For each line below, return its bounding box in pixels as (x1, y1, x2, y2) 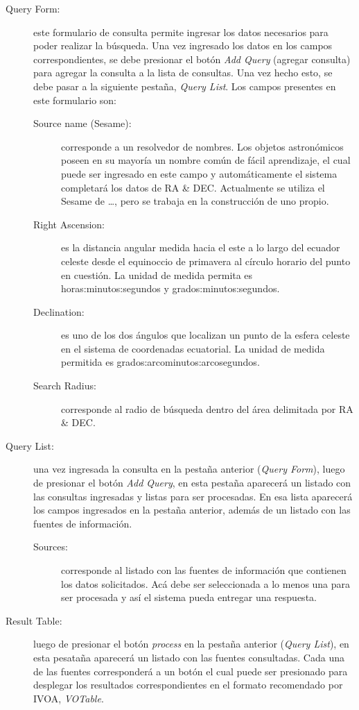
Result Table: (6, 613, 62, 627)
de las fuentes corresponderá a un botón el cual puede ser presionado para (33, 663, 348, 678)
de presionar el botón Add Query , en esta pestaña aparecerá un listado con (33, 475, 351, 490)
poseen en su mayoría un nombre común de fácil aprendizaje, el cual (61, 153, 351, 167)
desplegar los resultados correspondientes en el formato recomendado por (33, 677, 343, 692)
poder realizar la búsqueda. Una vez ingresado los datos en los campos (33, 38, 333, 53)
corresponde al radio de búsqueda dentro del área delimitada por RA (61, 401, 353, 416)
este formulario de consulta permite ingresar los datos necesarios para (33, 24, 329, 39)
